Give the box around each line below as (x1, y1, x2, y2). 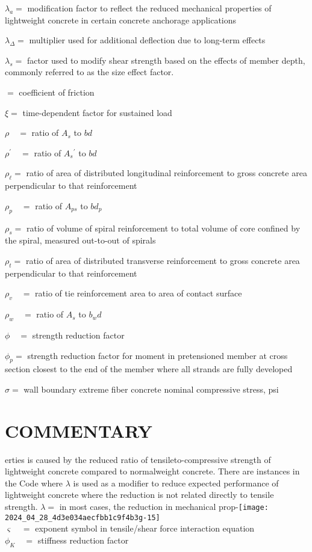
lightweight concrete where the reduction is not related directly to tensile (5, 488, 274, 501)
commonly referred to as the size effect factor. (5, 66, 174, 78)
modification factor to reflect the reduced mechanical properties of (27, 2, 272, 14)
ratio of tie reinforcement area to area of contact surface (35, 287, 242, 299)
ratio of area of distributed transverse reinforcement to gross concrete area (25, 254, 300, 266)
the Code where (5, 476, 63, 489)
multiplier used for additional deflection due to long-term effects (29, 34, 266, 46)
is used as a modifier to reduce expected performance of (73, 476, 279, 489)
